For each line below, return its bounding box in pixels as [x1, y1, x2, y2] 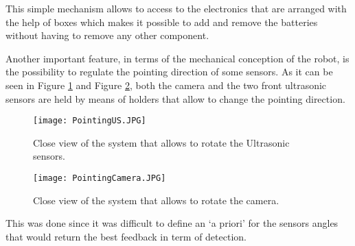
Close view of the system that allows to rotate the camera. [33, 193, 279, 207]
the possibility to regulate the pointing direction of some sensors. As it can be [5, 64, 333, 79]
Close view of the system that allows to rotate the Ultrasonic [33, 135, 290, 149]
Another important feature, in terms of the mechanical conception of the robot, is [5, 51, 350, 65]
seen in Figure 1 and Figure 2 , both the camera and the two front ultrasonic [5, 77, 327, 92]
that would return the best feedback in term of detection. [5, 229, 247, 243]
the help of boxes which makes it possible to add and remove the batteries [5, 14, 318, 29]
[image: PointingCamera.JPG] [33, 173, 166, 183]
